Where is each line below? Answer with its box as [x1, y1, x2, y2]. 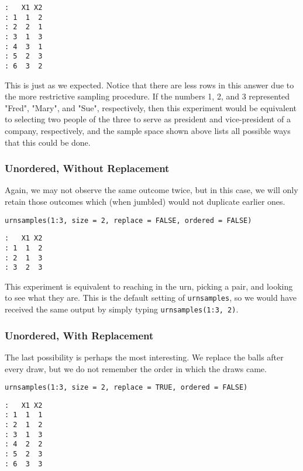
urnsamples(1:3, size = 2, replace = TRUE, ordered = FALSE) [5, 383, 248, 392]
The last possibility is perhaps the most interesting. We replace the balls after [5, 350, 284, 363]
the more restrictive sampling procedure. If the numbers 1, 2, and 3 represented [5, 90, 290, 102]
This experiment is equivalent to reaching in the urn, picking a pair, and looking [5, 280, 293, 292]
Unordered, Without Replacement [5, 161, 170, 176]
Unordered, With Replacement [5, 328, 154, 342]
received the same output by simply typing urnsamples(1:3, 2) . [5, 303, 239, 315]
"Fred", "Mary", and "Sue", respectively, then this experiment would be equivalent [5, 101, 297, 114]
